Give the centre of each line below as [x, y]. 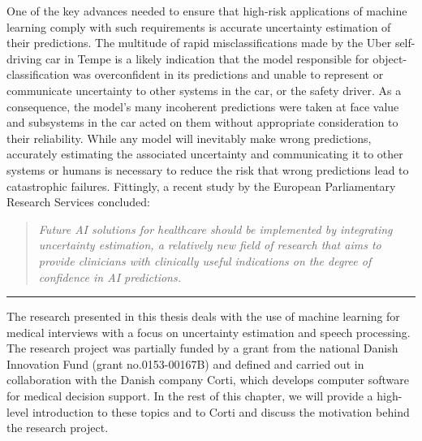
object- [390, 58]
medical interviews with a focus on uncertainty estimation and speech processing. [209, 332]
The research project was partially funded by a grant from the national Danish [202, 348]
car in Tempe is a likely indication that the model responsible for [207, 58]
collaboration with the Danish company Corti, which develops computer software [208, 380]
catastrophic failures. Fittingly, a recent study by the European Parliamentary [201, 186]
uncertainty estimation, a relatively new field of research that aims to [210, 245]
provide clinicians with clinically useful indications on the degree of [205, 260]
